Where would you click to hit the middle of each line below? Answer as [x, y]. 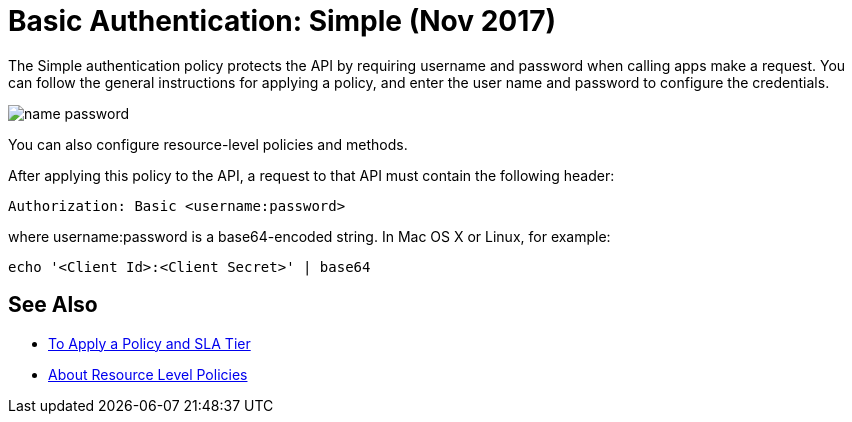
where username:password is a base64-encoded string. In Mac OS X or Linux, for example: [309, 236]
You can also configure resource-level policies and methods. [208, 144]
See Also [53, 305]
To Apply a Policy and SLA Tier [149, 343]
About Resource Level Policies [148, 374]
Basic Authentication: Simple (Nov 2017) [282, 21]
